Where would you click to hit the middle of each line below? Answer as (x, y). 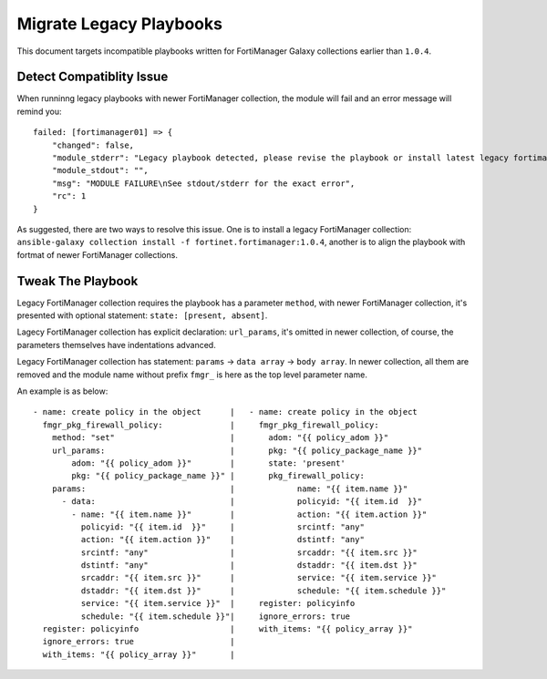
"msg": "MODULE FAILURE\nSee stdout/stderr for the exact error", (203, 183)
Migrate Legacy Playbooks (120, 24)
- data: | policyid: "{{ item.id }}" (242, 502)
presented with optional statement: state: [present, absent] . (142, 315)
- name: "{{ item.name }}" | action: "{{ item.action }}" (249, 514)
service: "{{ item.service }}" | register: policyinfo (218, 603)
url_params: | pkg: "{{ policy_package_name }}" (237, 450)
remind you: (39, 111)
